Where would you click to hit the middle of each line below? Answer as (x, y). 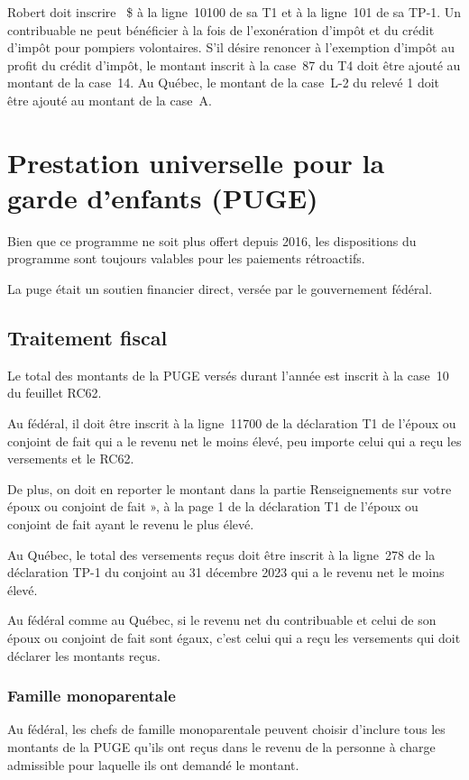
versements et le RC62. (71, 459)
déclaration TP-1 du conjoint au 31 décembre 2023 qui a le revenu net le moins (226, 572)
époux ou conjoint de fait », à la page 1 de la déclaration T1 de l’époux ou (213, 506)
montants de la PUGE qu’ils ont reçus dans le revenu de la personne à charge (221, 746)
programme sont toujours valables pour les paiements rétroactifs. (186, 258)
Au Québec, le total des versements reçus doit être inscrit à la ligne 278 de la (221, 554)
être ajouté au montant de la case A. (110, 100)
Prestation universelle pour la (196, 162)
